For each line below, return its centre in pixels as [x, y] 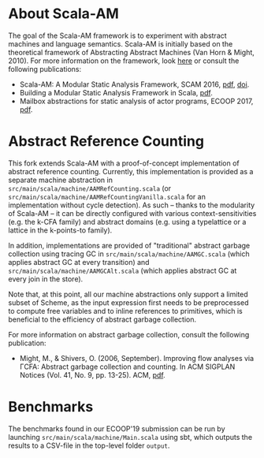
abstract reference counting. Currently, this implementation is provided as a [131, 171]
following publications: [45, 69]
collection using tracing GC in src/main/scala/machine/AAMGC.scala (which [129, 254]
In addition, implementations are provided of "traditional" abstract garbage [129, 245]
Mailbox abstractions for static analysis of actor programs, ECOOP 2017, [136, 101]
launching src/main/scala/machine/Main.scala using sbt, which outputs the [130, 437]
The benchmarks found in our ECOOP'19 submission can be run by [117, 428]
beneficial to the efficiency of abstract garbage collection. [102, 319]
